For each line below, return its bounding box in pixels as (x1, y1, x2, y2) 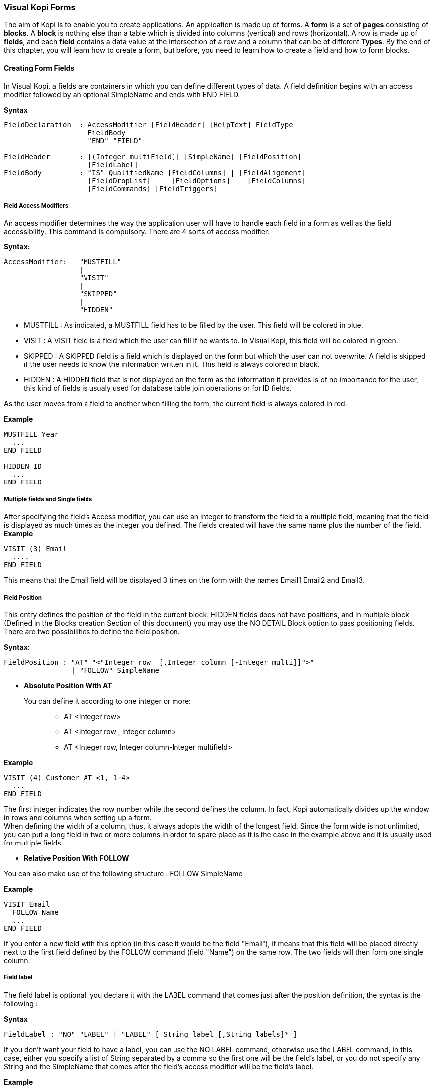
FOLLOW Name (12, 908, 59, 916)
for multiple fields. (4, 838, 63, 847)
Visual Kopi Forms (4, 2, 76, 12)
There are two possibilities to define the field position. (4, 627, 180, 636)
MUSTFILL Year (4, 430, 59, 439)
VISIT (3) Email (4, 545, 67, 553)
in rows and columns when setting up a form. (4, 813, 152, 822)
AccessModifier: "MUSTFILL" (4, 258, 122, 266)
